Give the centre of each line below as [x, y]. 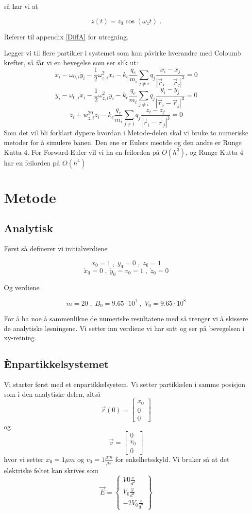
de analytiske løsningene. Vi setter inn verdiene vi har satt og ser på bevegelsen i [124, 328]
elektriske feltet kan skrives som [51, 470]
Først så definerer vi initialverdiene [56, 248]
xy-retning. [20, 338]
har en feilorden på [32, 162]
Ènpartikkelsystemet [56, 364]
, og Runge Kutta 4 [214, 152]
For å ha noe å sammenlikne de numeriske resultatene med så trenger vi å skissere [126, 319]
